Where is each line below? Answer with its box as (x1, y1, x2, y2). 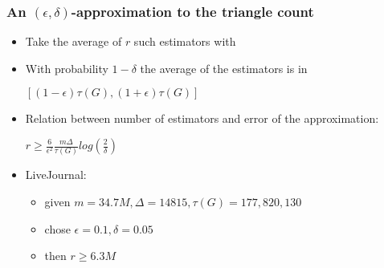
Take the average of (25, 33, 122, 50)
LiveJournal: (25, 166, 87, 183)
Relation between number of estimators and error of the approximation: (25, 110, 379, 127)
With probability (25, 59, 108, 76)
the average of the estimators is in (140, 59, 308, 76)
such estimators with (133, 33, 236, 50)
